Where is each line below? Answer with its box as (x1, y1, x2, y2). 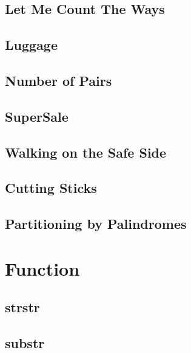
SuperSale (5, 107, 69, 125)
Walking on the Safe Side (5, 142, 167, 161)
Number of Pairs (5, 71, 112, 89)
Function (5, 256, 80, 281)
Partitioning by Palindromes (5, 214, 187, 233)
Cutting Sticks (5, 178, 97, 197)
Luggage (5, 35, 58, 54)
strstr (5, 298, 40, 316)
